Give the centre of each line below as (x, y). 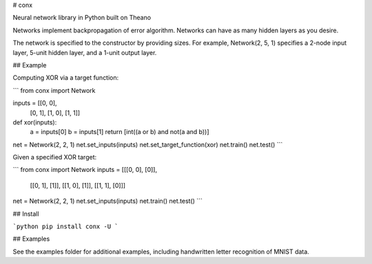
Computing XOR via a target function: (66, 78)
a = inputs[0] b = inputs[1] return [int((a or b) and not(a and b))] (120, 132)
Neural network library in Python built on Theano (82, 18)
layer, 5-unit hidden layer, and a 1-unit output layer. (85, 52)
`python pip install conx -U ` (65, 227)
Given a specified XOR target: (54, 157)
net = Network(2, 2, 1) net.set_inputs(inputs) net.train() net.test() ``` (108, 201)
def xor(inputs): (35, 122)
